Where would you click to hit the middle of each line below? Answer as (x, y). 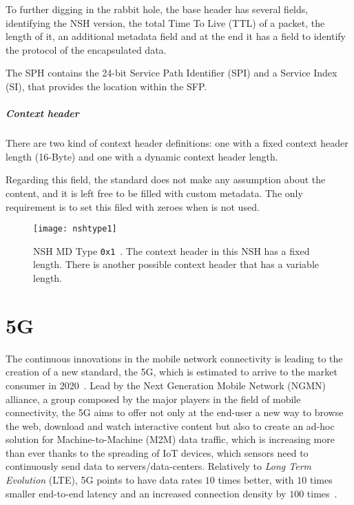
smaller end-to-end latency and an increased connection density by (146, 493)
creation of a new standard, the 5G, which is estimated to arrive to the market (171, 372)
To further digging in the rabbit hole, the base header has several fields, (157, 9)
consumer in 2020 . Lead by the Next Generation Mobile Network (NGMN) (166, 385)
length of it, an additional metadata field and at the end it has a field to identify (176, 36)
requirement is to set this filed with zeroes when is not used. (133, 206)
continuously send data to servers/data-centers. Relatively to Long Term (159, 466)
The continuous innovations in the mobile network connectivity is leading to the (174, 358)
